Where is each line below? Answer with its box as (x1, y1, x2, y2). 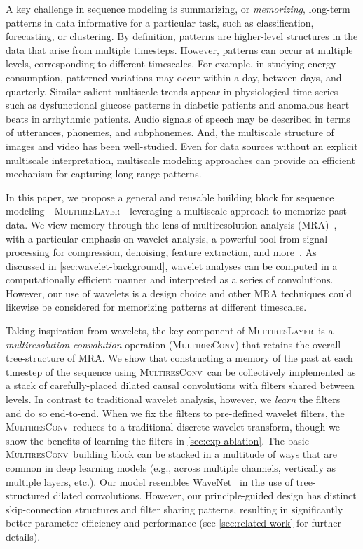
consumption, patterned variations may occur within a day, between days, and (6, 69, 342, 84)
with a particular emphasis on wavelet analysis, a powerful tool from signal (6, 231, 328, 245)
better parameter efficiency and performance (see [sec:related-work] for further (6, 515, 341, 530)
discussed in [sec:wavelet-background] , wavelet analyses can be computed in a (6, 258, 338, 273)
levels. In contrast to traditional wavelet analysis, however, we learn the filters (6, 392, 341, 407)
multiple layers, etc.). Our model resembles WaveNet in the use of (6, 474, 293, 489)
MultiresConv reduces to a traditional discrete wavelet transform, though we (6, 419, 340, 434)
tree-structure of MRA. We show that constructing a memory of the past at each (6, 351, 353, 365)
